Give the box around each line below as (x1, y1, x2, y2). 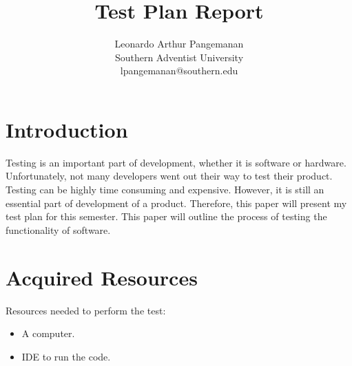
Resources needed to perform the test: (6, 303, 166, 317)
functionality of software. (6, 222, 111, 237)
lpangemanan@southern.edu (120, 63, 238, 78)
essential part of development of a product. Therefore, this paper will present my (6, 195, 347, 210)
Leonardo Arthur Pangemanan (114, 36, 244, 51)
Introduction (6, 115, 128, 143)
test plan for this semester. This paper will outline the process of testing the (6, 209, 327, 224)
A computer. (21, 326, 75, 341)
